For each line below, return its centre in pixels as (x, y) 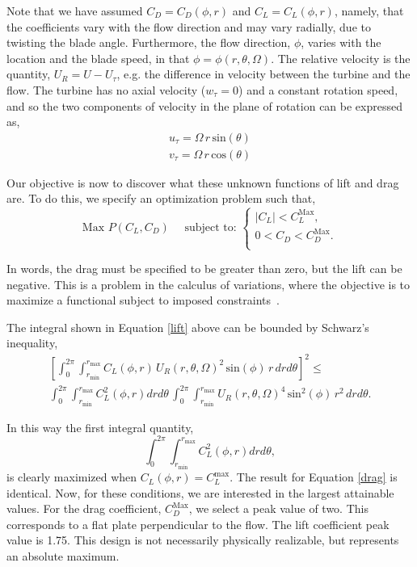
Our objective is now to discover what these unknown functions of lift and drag (203, 182)
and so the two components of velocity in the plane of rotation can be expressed (204, 105)
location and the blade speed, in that (98, 58)
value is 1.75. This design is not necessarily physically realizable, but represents (203, 540)
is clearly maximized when (72, 477)
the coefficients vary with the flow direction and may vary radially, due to (189, 26)
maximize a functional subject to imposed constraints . (143, 300)
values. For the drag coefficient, (84, 508)
